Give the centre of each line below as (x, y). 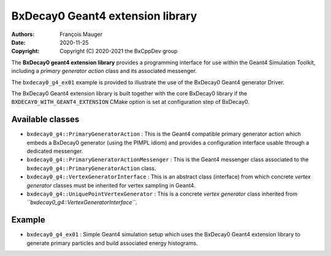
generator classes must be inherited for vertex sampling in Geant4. (111, 185)
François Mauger (81, 34)
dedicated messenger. (55, 151)
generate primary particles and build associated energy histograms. (112, 243)
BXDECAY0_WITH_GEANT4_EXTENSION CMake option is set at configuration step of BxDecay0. (130, 102)
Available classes (45, 119)
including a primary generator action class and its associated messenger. (104, 71)
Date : (18, 42)
